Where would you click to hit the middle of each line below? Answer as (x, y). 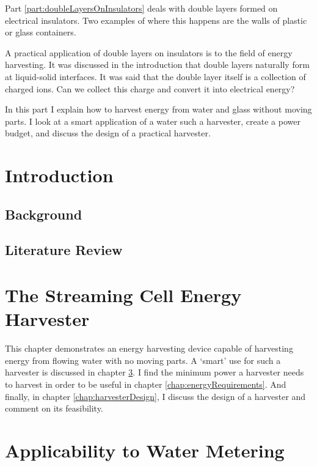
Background (44, 214)
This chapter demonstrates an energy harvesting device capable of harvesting (149, 348)
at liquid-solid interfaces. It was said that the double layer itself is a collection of (155, 76)
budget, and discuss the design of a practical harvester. (108, 133)
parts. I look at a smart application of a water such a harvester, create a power (153, 121)
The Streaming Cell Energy (123, 295)
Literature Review (64, 250)
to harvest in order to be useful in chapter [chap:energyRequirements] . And (146, 384)
